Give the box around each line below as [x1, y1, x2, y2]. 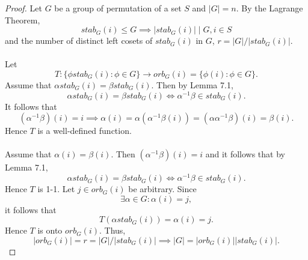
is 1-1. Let [37, 183, 75, 195]
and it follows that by [205, 148, 285, 160]
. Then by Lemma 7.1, [151, 78, 233, 91]
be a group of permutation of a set [54, 2, 182, 14]
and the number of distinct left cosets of [5, 34, 153, 47]
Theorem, [5, 13, 40, 26]
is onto [37, 224, 63, 237]
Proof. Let [5, 2, 42, 14]
